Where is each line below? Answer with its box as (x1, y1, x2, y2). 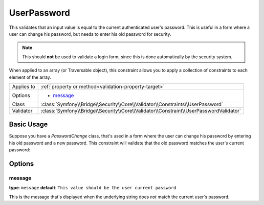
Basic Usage (9, 120, 48, 129)
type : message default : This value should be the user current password (9, 185, 176, 191)
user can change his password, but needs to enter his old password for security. (9, 31, 171, 37)
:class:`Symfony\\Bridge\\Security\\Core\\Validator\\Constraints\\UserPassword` (41, 101, 223, 108)
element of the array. (9, 74, 51, 80)
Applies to (12, 83, 36, 90)
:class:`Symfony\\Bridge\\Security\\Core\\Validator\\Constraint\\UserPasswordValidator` (41, 107, 242, 114)
